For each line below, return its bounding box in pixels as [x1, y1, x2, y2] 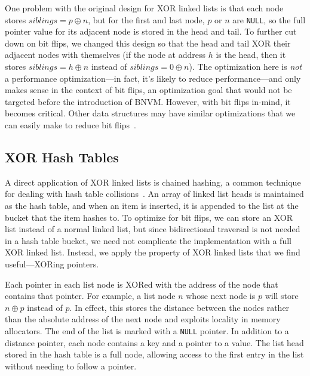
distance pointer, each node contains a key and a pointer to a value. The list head [5, 336, 304, 349]
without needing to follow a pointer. [5, 359, 137, 372]
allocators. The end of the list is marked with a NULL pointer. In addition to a [5, 324, 289, 337]
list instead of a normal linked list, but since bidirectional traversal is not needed [5, 223, 300, 235]
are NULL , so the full [232, 13, 306, 26]
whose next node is [186, 289, 256, 302]
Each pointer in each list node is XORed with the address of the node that [5, 278, 278, 290]
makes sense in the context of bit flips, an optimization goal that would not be [5, 84, 292, 96]
